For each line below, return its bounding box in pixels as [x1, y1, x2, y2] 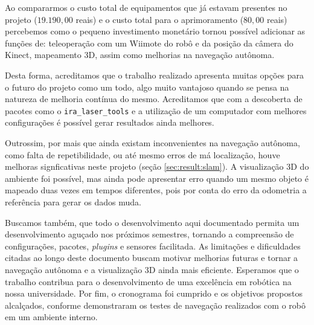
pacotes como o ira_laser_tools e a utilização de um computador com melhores [5, 104, 307, 117]
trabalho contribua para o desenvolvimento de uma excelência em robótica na [5, 275, 292, 288]
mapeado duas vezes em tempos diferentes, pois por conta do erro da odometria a [5, 184, 307, 196]
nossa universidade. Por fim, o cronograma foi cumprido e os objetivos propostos [5, 287, 303, 300]
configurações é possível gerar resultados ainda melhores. [5, 116, 214, 129]
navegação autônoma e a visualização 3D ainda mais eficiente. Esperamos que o [5, 263, 299, 275]
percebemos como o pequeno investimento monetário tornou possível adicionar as [5, 25, 306, 37]
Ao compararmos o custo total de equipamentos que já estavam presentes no [5, 1, 287, 13]
